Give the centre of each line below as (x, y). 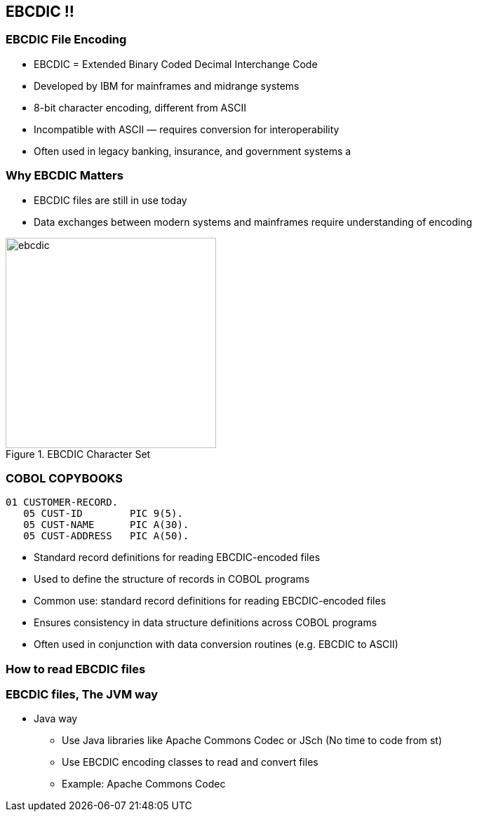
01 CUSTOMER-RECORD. (62, 502)
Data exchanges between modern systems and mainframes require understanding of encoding (253, 222)
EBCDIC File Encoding (66, 40)
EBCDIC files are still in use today (110, 200)
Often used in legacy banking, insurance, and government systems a (193, 151)
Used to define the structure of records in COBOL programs (172, 579)
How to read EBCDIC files (76, 669)
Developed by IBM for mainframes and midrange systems (167, 86)
